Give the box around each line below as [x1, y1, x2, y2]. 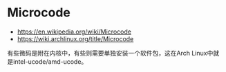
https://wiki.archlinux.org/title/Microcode [17, 34, 134, 43]
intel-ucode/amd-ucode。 [12, 57, 88, 66]
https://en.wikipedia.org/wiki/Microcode [17, 27, 131, 36]
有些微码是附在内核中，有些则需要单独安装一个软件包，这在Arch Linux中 [7, 49, 214, 57]
